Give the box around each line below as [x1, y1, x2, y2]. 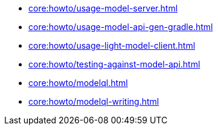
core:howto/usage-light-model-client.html [28, 40, 196, 51]
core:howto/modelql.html [28, 78, 128, 88]
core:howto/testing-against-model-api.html [28, 59, 200, 69]
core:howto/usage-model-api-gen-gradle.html [28, 22, 213, 32]
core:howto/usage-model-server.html [28, 3, 178, 13]
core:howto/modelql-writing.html [28, 96, 159, 107]
